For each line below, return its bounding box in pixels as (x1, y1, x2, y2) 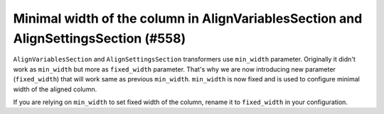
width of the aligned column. (13, 85, 97, 93)
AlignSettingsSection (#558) (13, 30, 186, 46)
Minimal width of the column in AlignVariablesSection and (13, 11, 363, 26)
